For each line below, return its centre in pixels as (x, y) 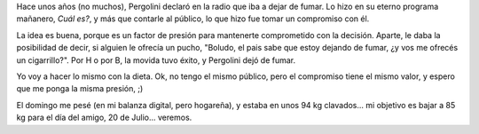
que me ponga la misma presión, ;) (80, 89)
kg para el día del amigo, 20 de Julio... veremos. (104, 118)
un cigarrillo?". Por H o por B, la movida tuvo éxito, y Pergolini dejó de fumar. (156, 60)
